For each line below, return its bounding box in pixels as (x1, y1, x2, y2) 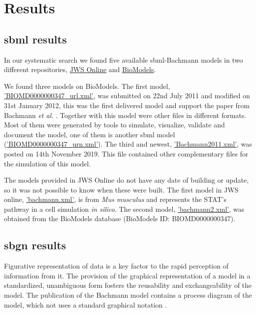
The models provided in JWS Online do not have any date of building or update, (4, 175, 249, 185)
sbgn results (4, 237, 66, 253)
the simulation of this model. (4, 158, 91, 168)
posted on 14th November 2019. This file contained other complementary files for (4, 148, 249, 158)
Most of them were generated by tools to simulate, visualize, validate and (4, 119, 225, 130)
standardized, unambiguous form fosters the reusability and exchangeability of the (4, 280, 252, 290)
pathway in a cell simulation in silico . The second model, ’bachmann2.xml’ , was (4, 203, 245, 214)
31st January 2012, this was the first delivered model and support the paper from (4, 100, 250, 110)
